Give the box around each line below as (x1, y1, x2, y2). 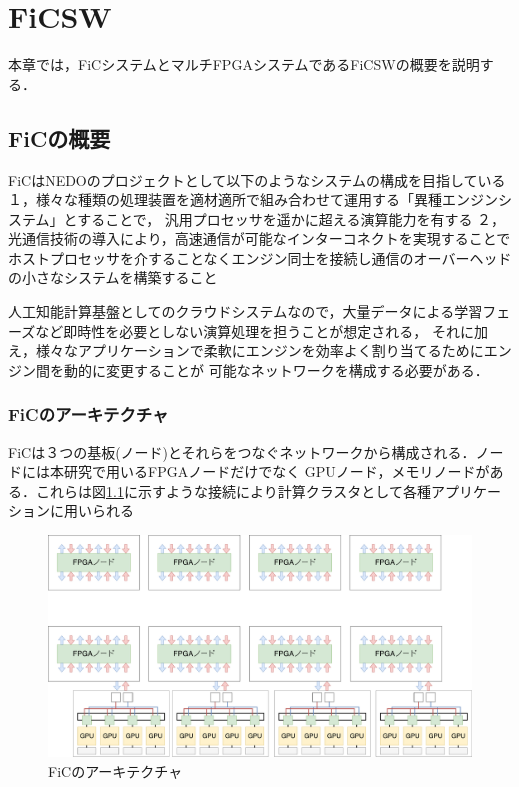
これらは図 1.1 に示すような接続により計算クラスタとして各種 (35, 480, 431, 501)
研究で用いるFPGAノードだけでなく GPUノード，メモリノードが (63, 461, 490, 482)
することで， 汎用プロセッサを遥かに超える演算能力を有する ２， (77, 208, 506, 229)
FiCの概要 (8, 122, 111, 153)
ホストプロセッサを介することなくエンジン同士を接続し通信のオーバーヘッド (8, 247, 512, 268)
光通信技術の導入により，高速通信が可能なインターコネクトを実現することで (8, 228, 511, 249)
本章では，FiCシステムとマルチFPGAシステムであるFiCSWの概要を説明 (8, 54, 480, 75)
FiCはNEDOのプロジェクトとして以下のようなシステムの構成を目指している (8, 169, 506, 190)
